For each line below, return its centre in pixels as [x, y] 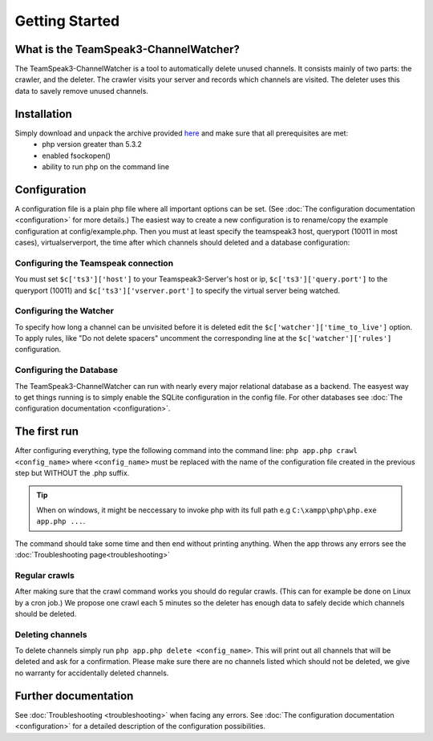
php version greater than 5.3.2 [92, 144]
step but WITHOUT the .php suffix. [72, 473]
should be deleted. [46, 613]
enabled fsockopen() [77, 156]
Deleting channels [51, 634]
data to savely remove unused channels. [81, 91]
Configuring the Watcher [64, 311]
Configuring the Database [67, 370]
